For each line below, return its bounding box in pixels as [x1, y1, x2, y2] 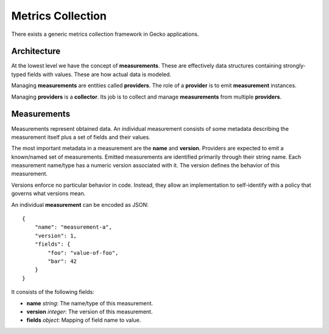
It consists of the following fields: [11, 288, 94, 296]
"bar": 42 [48, 258, 77, 265]
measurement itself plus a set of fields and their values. [11, 133, 150, 141]
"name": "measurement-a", [34, 224, 113, 231]
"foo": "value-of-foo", [48, 249, 119, 256]
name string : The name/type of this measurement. [26, 299, 154, 307]
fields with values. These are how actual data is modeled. [27, 71, 172, 78]
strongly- [283, 62, 306, 69]
